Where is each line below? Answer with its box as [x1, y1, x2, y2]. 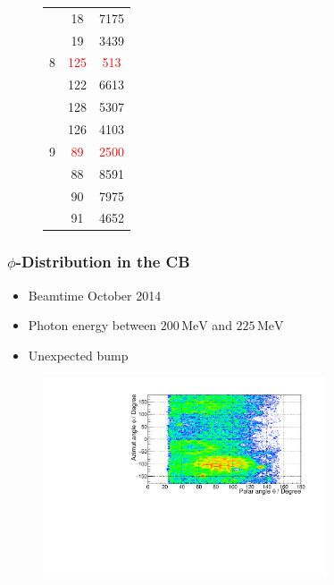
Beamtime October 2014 [28, 285, 162, 304]
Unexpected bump [28, 345, 129, 364]
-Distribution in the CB [15, 250, 190, 273]
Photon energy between [28, 316, 157, 335]
